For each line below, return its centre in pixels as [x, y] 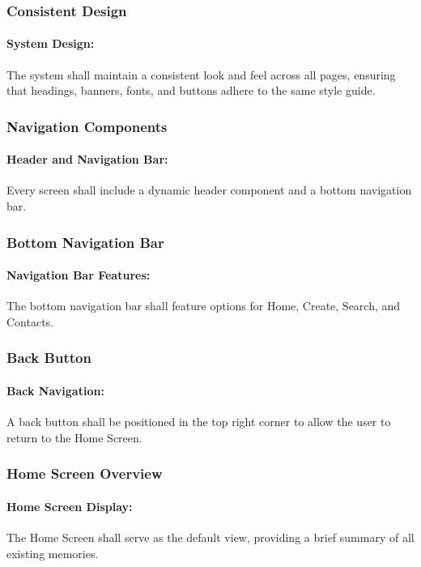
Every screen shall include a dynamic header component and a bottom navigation [209, 190]
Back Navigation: [55, 390]
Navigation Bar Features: [79, 275]
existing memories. [53, 553]
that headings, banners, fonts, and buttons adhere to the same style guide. [191, 90]
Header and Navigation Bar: [87, 159]
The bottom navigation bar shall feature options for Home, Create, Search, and [204, 306]
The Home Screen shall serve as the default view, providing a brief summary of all [210, 537]
